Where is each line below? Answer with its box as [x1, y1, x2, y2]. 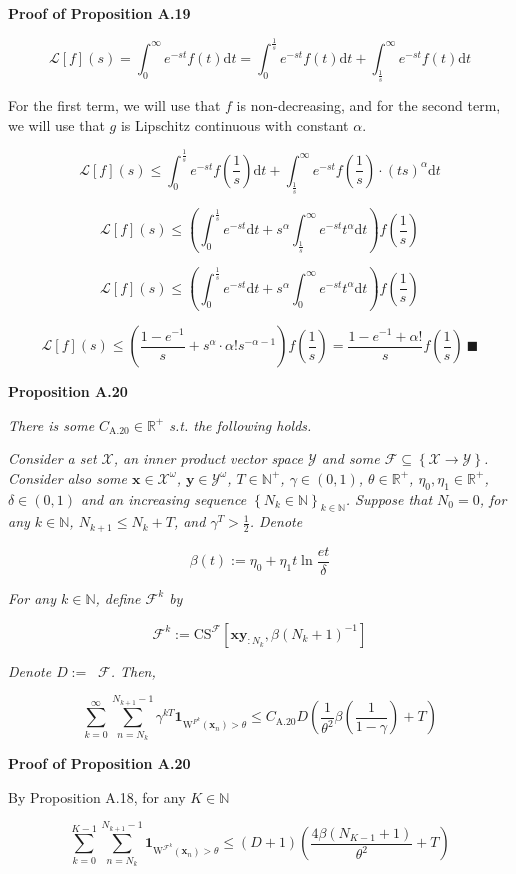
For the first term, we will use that [8, 95, 221, 116]
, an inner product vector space [113, 448, 303, 469]
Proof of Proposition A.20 [8, 753, 191, 774]
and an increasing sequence [81, 488, 247, 509]
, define [95, 587, 141, 608]
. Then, [110, 660, 156, 681]
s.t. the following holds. [169, 414, 312, 435]
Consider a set [8, 448, 97, 469]
